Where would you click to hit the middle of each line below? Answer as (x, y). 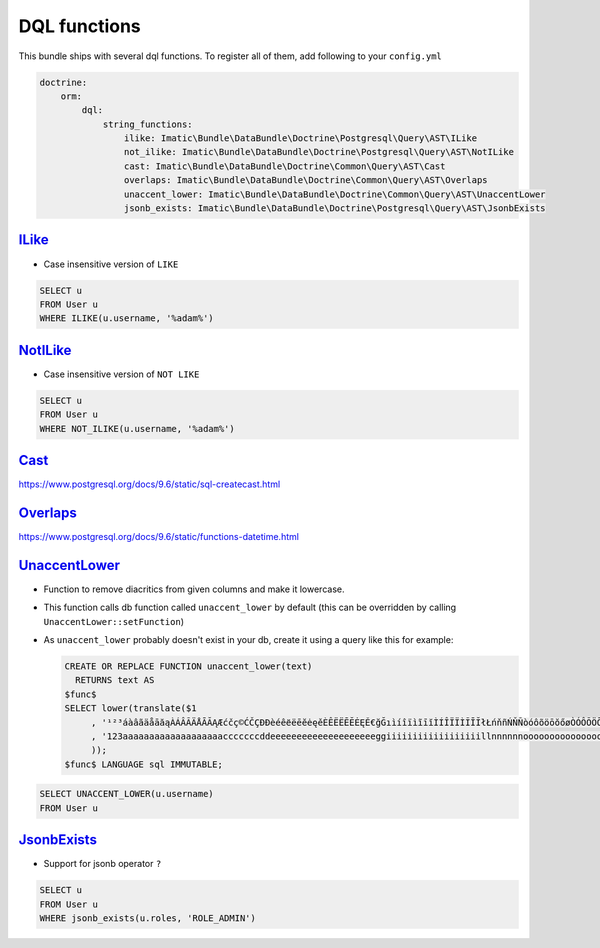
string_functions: (148, 124)
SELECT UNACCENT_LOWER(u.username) (126, 794)
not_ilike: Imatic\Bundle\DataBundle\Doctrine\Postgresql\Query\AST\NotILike (319, 152)
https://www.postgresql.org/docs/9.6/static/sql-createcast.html (149, 484)
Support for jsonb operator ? (102, 864)
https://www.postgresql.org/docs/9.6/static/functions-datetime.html (159, 536)
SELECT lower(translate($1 (130, 708)
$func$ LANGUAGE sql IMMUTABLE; (144, 764)
